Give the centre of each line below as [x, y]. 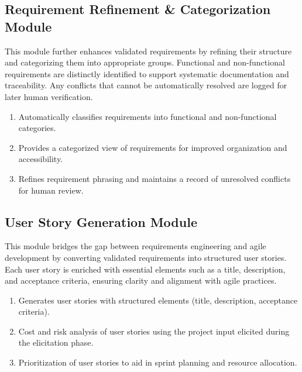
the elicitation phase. [56, 342]
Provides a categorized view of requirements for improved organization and [153, 147]
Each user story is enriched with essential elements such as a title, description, [145, 269]
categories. [37, 128]
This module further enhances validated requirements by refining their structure [148, 51]
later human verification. [49, 96]
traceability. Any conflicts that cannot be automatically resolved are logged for [146, 85]
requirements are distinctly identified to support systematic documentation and [147, 73]
